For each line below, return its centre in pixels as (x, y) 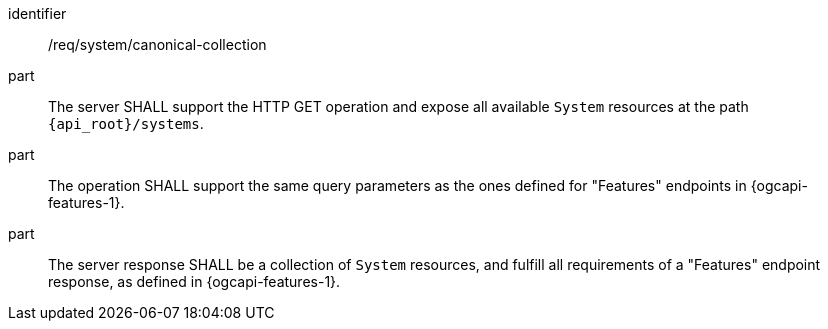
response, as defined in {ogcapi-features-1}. (194, 281)
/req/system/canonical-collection (157, 44)
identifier (37, 13)
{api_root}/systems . (126, 123)
